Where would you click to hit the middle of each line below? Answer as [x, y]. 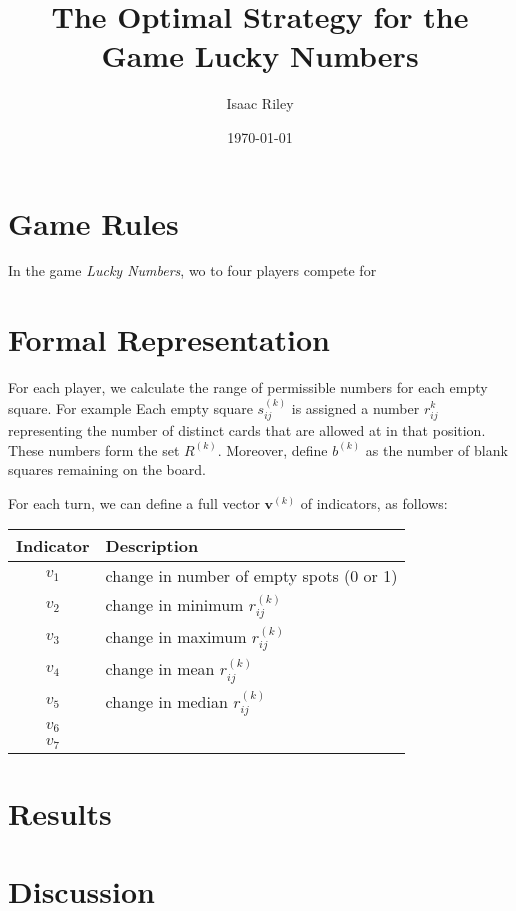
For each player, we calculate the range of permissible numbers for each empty [248, 387]
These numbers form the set [94, 449]
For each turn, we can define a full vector [134, 502]
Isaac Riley [260, 103]
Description [152, 546]
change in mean [160, 669]
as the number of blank [436, 449]
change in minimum [174, 605]
